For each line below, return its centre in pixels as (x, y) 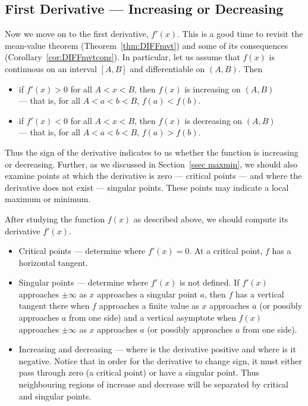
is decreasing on (213, 120)
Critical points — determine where (82, 251)
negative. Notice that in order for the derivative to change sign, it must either (160, 360)
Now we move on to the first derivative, (77, 34)
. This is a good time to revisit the (240, 34)
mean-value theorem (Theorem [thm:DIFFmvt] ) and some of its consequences (147, 45)
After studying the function (55, 219)
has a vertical (260, 294)
